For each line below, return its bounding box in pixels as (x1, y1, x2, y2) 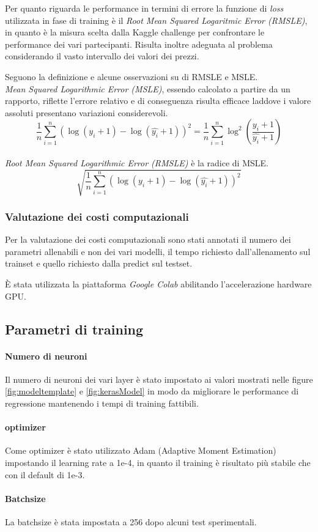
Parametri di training (5, 319, 144, 338)
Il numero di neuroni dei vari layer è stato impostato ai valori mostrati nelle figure (5, 372, 313, 385)
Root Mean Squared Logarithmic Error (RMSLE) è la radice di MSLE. (5, 156, 268, 169)
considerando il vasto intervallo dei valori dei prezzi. (5, 50, 199, 62)
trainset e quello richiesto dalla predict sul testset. (5, 257, 193, 270)
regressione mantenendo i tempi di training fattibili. (5, 397, 199, 410)
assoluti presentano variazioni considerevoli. (5, 106, 168, 119)
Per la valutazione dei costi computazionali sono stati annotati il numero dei (5, 233, 291, 246)
